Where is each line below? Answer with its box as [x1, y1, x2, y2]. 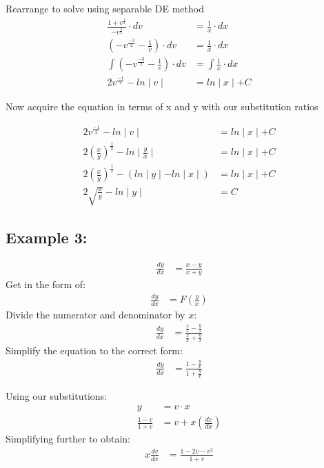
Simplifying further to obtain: [6, 431, 130, 446]
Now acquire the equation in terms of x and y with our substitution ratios [6, 99, 318, 114]
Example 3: [6, 227, 88, 248]
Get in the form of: [6, 277, 86, 292]
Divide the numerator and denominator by [6, 307, 185, 322]
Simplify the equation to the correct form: [6, 343, 183, 358]
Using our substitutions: [6, 389, 107, 403]
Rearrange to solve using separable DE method [6, 1, 204, 15]
